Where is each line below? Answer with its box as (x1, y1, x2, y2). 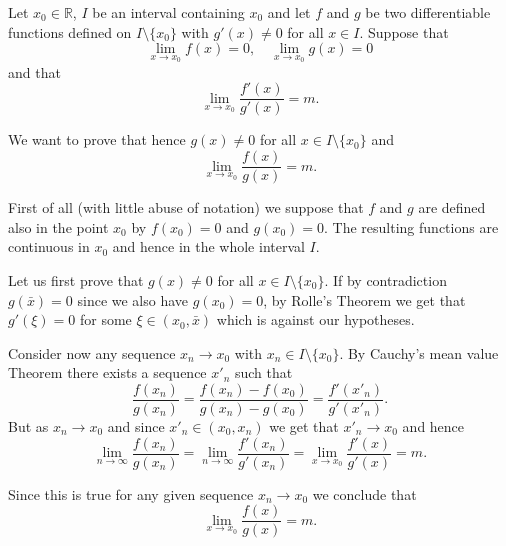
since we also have (77, 289, 189, 310)
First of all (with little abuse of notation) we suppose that (8, 197, 364, 218)
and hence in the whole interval (112, 236, 305, 257)
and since (107, 415, 165, 436)
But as (8, 415, 49, 436)
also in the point (8, 216, 109, 237)
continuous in (8, 236, 90, 257)
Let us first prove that (8, 269, 144, 290)
